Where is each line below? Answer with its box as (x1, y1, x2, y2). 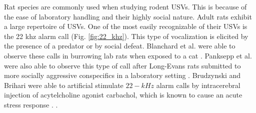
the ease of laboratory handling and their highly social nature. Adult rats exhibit (4, 11, 252, 21)
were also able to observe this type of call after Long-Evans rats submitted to (4, 60, 241, 70)
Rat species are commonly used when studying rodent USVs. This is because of (4, 1, 247, 11)
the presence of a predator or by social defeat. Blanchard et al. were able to (4, 40, 235, 51)
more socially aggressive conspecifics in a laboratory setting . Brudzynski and (4, 70, 241, 80)
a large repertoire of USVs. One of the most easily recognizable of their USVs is (4, 21, 247, 31)
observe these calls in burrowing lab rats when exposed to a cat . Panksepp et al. (4, 50, 252, 60)
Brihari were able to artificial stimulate (4, 79, 123, 90)
